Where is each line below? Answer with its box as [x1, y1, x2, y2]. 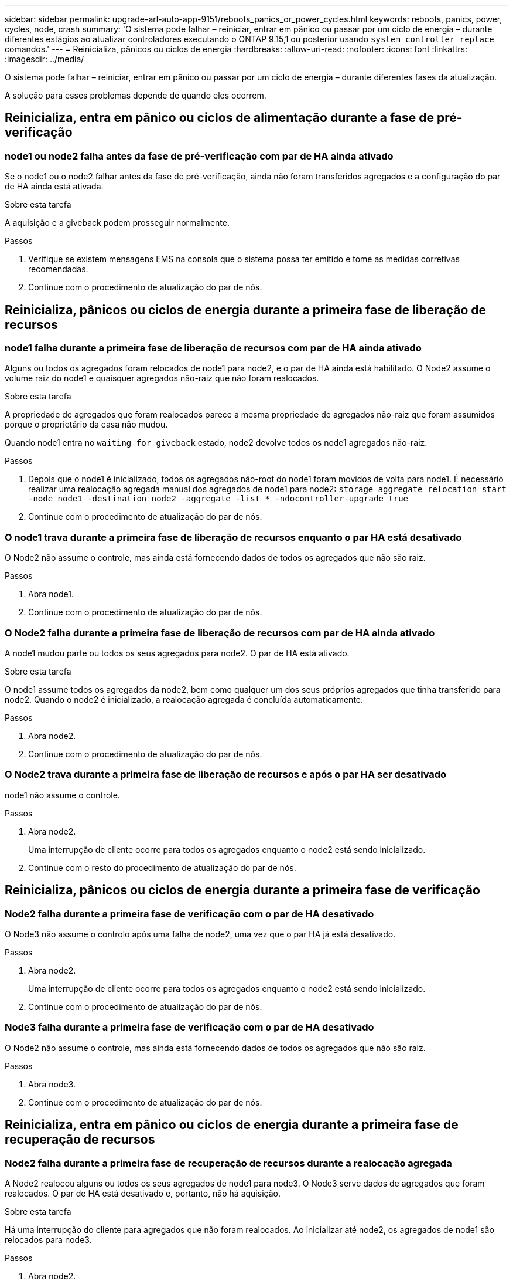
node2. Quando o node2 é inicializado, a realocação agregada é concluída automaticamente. [5, 694, 364, 704]
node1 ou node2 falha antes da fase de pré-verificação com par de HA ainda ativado [5, 150, 394, 162]
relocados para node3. [5, 1234, 92, 1245]
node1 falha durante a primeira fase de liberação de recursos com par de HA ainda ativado [5, 342, 422, 354]
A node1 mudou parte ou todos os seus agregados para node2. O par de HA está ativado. [5, 648, 350, 658]
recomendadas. [28, 264, 88, 274]
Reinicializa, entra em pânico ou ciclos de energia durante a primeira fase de [5, 1117, 459, 1133]
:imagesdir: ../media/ [5, 54, 84, 64]
